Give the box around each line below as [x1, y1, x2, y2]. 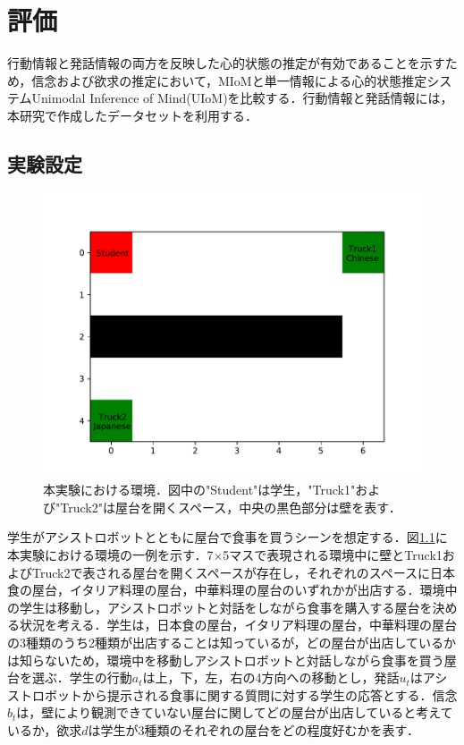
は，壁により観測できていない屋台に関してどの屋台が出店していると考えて [16, 703, 453, 722]
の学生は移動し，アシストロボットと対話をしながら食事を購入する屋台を [7, 597, 433, 616]
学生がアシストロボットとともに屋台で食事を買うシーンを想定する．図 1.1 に [7, 528, 448, 546]
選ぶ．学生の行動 [31, 668, 132, 687]
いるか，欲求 [7, 721, 82, 740]
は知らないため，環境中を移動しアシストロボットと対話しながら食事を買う [7, 650, 444, 669]
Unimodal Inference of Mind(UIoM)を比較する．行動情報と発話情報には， [31, 89, 453, 107]
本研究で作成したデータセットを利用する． [7, 106, 257, 124]
